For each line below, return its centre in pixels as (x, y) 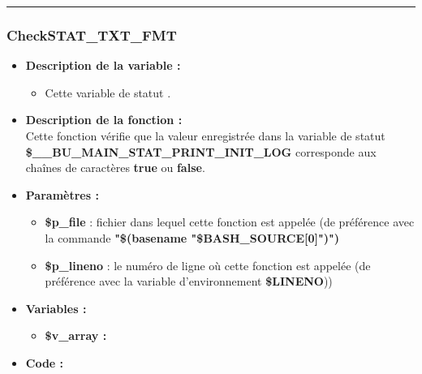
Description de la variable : (103, 65)
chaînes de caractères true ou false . (115, 168)
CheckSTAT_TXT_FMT (92, 34)
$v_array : (76, 335)
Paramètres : (62, 194)
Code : (45, 362)
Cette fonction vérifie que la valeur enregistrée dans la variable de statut (205, 135)
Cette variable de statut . (108, 92)
